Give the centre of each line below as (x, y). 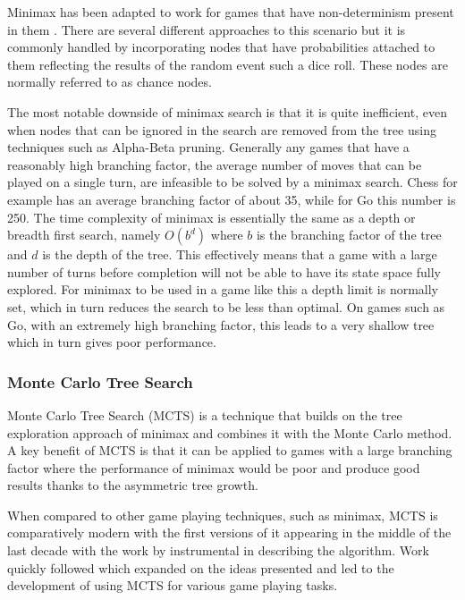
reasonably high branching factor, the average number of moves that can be (215, 164)
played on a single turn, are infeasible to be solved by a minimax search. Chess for (232, 182)
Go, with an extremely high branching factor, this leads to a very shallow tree (221, 324)
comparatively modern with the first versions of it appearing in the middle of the (229, 532)
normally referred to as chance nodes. (110, 82)
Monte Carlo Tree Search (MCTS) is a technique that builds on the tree (205, 414)
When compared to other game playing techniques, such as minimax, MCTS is (223, 515)
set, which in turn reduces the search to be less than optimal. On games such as (226, 306)
